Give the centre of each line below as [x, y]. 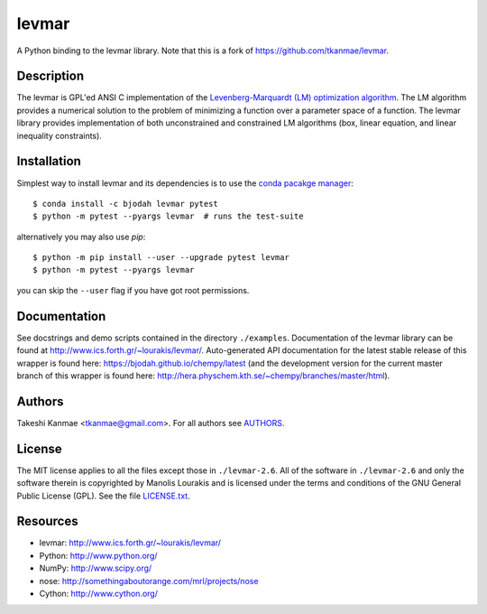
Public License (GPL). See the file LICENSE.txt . [103, 496]
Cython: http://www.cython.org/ [98, 594]
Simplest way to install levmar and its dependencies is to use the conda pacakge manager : [185, 183]
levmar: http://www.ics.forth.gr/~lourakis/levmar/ [130, 543]
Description [51, 76]
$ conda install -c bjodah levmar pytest [125, 204]
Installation [49, 161]
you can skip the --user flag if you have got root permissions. [133, 290]
